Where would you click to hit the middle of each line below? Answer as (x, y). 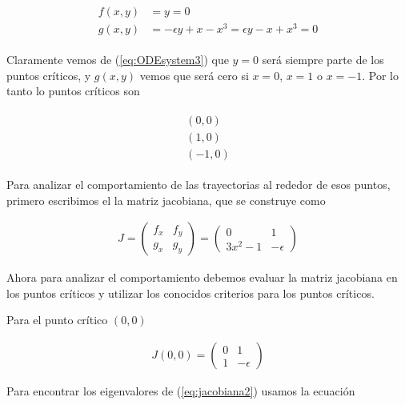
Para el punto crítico (57, 320)
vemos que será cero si (194, 75)
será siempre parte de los (323, 60)
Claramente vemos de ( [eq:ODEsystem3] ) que (118, 60)
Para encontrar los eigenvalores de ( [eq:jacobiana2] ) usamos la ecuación (181, 391)
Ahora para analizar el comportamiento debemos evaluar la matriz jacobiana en (202, 277)
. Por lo (381, 75)
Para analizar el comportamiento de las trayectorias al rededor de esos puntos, (198, 184)
